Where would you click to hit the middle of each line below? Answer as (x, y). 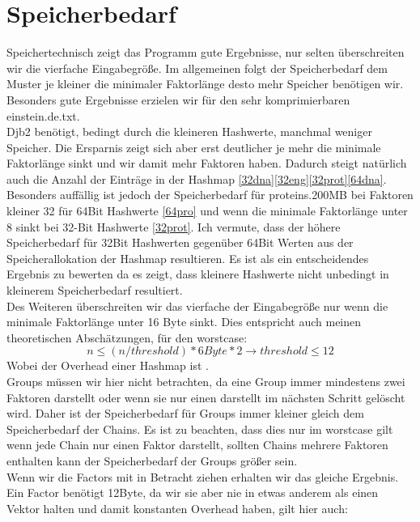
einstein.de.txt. (43, 115)
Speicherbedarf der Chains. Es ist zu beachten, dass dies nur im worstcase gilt (200, 429)
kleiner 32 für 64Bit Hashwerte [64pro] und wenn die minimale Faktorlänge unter (207, 211)
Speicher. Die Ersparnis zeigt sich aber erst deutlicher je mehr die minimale (194, 147)
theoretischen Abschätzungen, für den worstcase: (127, 337)
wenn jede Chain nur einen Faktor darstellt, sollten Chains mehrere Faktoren (197, 445)
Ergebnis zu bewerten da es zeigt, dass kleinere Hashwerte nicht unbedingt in (198, 274)
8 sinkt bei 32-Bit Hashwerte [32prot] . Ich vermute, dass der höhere (174, 226)
